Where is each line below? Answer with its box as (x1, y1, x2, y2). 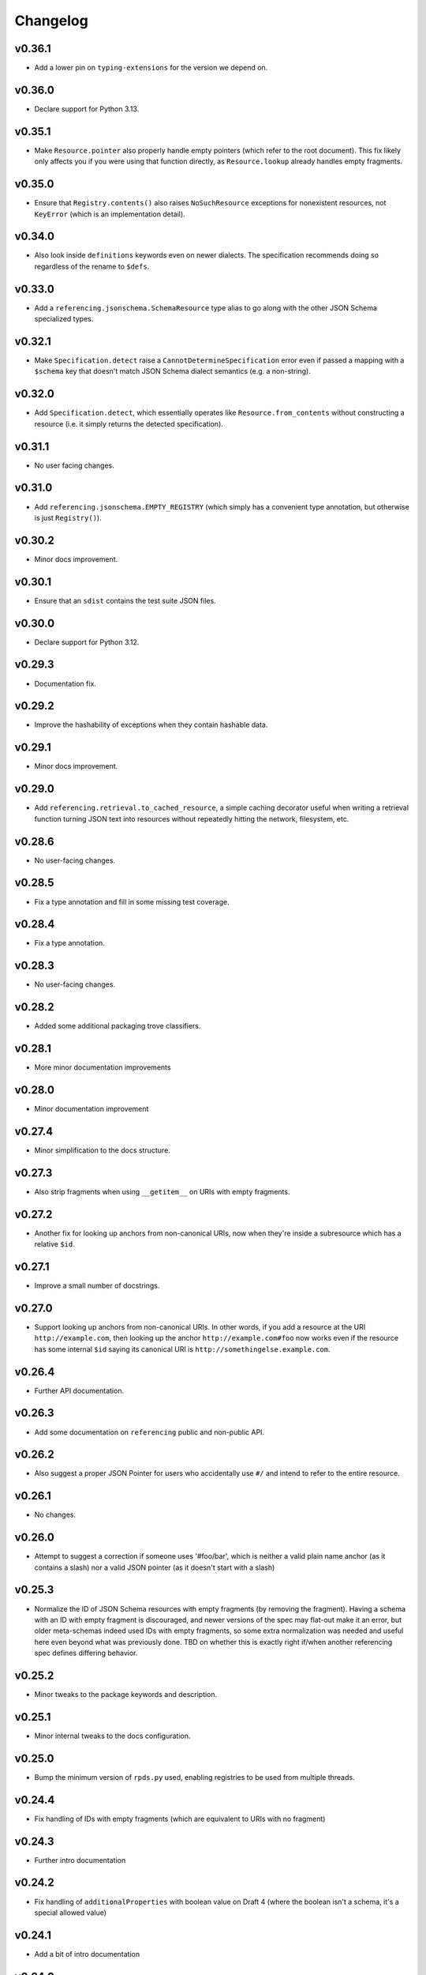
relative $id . (34, 1240, 75, 1249)
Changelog (14, 12, 88, 29)
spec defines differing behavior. (34, 1648, 138, 1658)
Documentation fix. (34, 679, 96, 688)
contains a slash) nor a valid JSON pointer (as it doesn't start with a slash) (34, 1563, 275, 1572)
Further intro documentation (34, 1855, 126, 1864)
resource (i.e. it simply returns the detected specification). (34, 419, 224, 428)
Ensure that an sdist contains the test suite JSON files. (34, 596, 216, 605)
